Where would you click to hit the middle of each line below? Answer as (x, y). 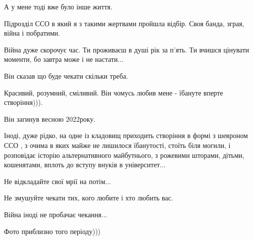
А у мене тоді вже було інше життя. (58, 6)
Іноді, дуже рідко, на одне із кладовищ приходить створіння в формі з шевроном (126, 135)
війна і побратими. (32, 33)
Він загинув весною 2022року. (50, 119)
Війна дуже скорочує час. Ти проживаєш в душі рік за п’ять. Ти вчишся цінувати (127, 49)
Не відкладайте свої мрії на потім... (58, 181)
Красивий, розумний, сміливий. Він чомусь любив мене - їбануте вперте (114, 92)
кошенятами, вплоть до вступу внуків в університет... (85, 165)
